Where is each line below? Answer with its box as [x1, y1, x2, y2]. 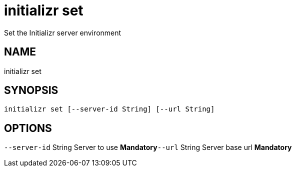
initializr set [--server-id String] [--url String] [4, 105, 215, 113]
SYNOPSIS [4, 84, 58, 97]
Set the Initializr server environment [4, 28, 121, 37]
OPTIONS [4, 121, 52, 134]
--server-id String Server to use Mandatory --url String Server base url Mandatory [4, 143, 292, 152]
